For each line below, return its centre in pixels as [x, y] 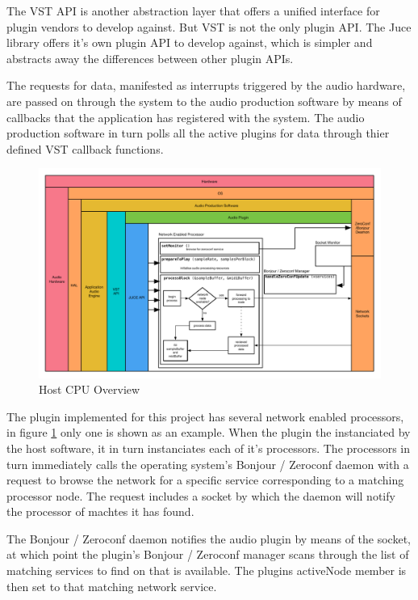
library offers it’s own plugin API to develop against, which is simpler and [190, 42]
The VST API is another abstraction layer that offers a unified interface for [193, 11]
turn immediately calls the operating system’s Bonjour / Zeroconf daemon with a [208, 464]
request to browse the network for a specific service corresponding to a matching [205, 480]
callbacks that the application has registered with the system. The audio [186, 117]
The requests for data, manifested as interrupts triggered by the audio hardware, [206, 85]
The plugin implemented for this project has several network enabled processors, [205, 416]
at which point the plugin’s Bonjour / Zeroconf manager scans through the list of [208, 554]
